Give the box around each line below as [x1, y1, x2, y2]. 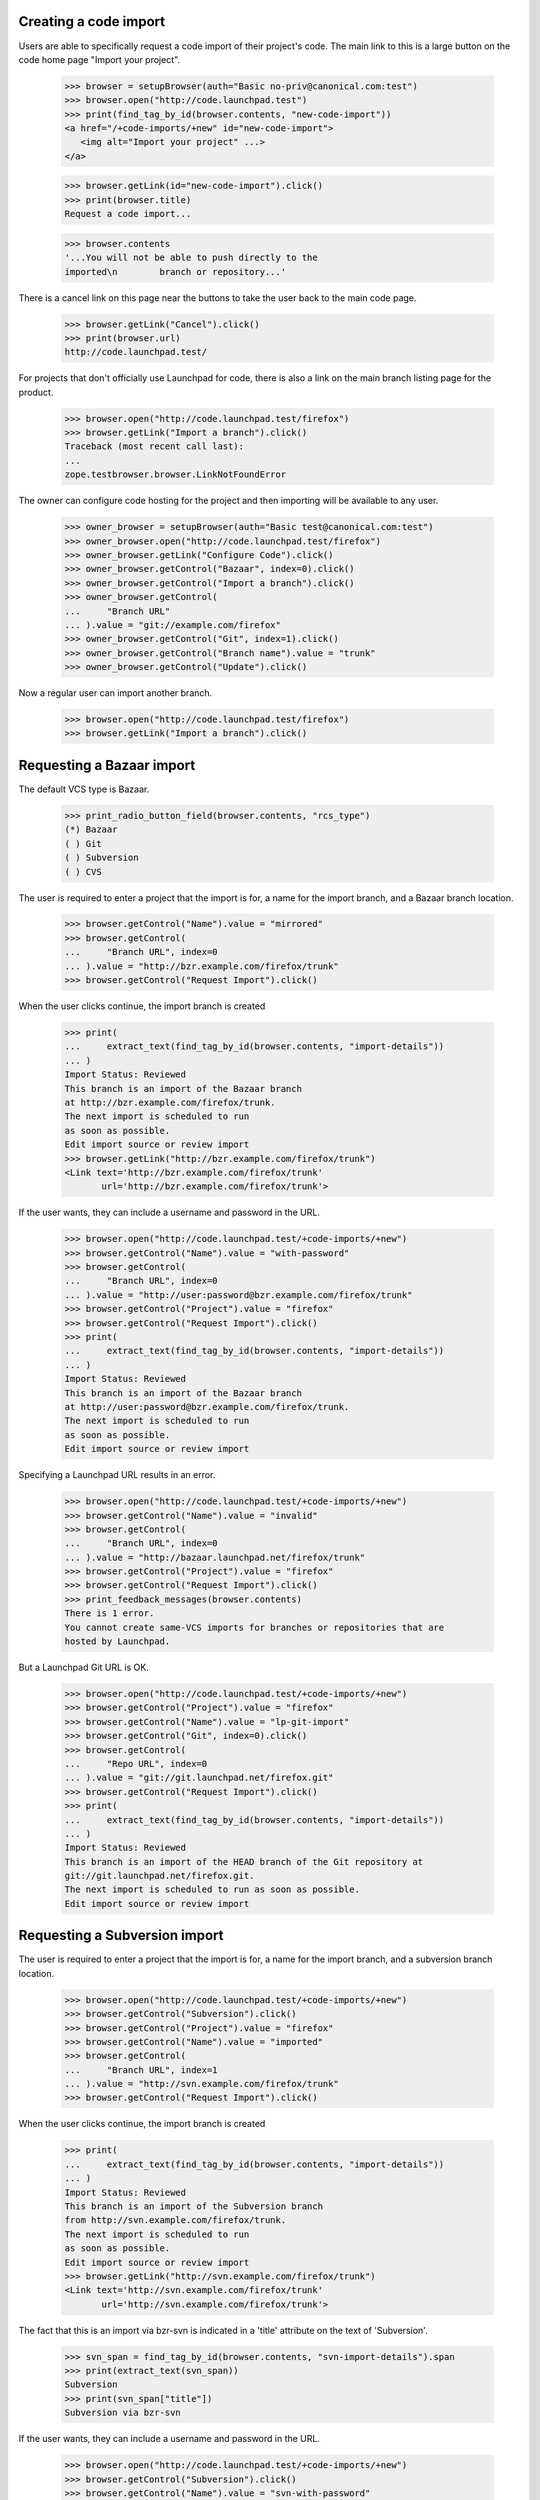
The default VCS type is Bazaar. [18, 783, 150, 795]
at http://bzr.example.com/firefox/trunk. [64, 1096, 276, 1108]
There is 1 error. [64, 1608, 155, 1619]
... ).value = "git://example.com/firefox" [64, 619, 282, 630]
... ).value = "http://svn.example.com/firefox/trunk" [64, 2078, 339, 2090]
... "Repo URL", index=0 [64, 1758, 208, 1769]
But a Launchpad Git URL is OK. [18, 1661, 149, 1673]
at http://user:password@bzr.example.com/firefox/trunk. [64, 1401, 350, 1412]
